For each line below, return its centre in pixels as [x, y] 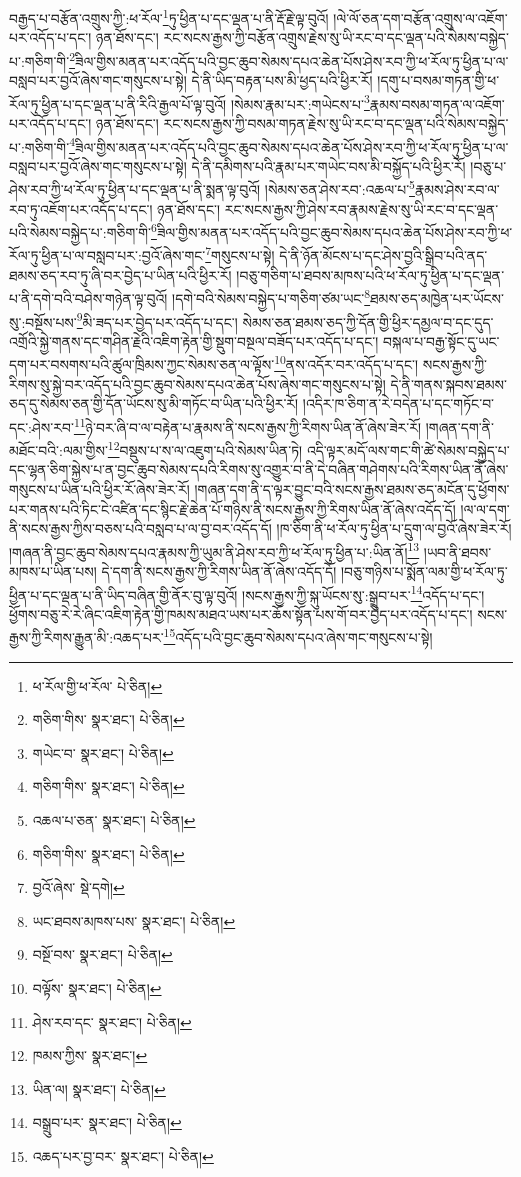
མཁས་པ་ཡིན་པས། [53, 570]
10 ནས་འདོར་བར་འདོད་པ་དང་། [346, 363]
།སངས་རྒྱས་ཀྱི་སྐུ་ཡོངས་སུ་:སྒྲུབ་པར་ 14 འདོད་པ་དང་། [363, 593]
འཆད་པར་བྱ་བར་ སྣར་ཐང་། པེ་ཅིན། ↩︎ [123, 1155]
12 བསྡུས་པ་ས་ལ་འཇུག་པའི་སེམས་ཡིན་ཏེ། [205, 448]
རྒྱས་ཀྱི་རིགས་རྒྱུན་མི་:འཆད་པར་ [86, 637]
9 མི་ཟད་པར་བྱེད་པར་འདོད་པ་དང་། [157, 320]
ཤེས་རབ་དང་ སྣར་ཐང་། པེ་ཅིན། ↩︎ [112, 1021]
